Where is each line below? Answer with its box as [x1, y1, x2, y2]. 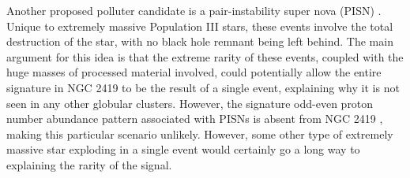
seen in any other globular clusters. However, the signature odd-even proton [6, 95, 374, 111]
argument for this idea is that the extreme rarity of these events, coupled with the [6, 48, 404, 65]
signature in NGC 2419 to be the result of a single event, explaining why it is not [6, 79, 400, 95]
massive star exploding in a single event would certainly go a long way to [6, 141, 360, 158]
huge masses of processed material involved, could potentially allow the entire [6, 64, 382, 80]
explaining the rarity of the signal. [6, 156, 172, 172]
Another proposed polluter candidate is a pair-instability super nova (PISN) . [6, 2, 382, 18]
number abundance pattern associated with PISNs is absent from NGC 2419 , [6, 110, 383, 127]
